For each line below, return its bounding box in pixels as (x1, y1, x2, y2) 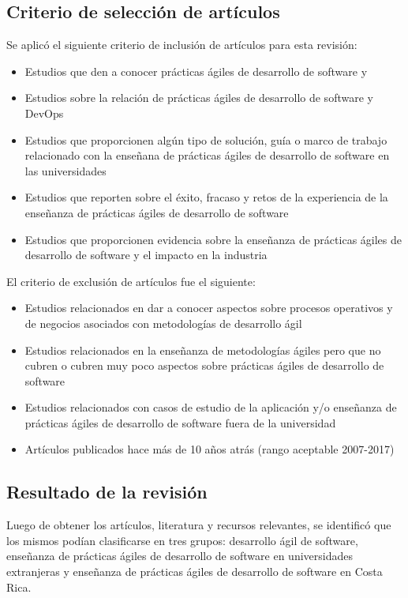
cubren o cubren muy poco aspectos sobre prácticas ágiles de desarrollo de (24, 357, 384, 374)
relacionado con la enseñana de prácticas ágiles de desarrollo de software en (24, 147, 390, 164)
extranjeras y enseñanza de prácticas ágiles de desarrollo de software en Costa (6, 563, 383, 580)
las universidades (24, 162, 107, 179)
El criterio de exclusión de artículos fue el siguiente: (6, 273, 256, 289)
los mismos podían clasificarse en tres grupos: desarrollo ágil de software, (6, 532, 358, 548)
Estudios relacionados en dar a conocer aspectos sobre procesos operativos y (24, 299, 393, 316)
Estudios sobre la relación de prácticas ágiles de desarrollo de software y (24, 89, 373, 106)
